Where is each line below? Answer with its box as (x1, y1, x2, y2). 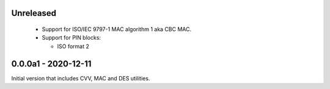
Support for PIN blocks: (42, 34, 101, 41)
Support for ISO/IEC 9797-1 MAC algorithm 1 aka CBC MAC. (42, 26, 192, 33)
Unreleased (11, 8, 57, 18)
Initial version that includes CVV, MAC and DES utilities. (11, 74, 150, 82)
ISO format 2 (57, 43, 90, 50)
